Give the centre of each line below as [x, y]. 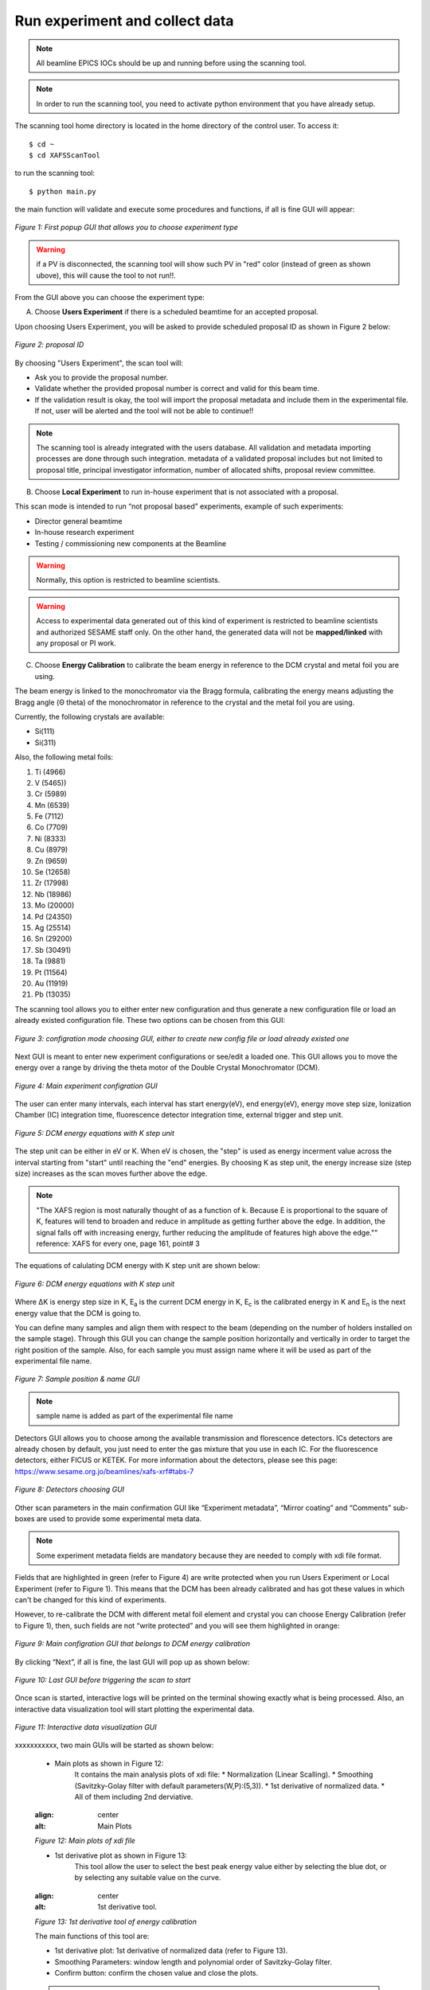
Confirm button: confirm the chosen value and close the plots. [156, 1973]
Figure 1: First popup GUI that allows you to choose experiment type [127, 228]
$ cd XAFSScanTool [65, 155]
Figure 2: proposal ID [49, 345]
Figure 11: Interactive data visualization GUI [86, 1727]
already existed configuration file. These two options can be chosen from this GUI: [150, 1020]
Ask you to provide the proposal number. [102, 377]
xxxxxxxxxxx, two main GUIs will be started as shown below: [114, 1745]
